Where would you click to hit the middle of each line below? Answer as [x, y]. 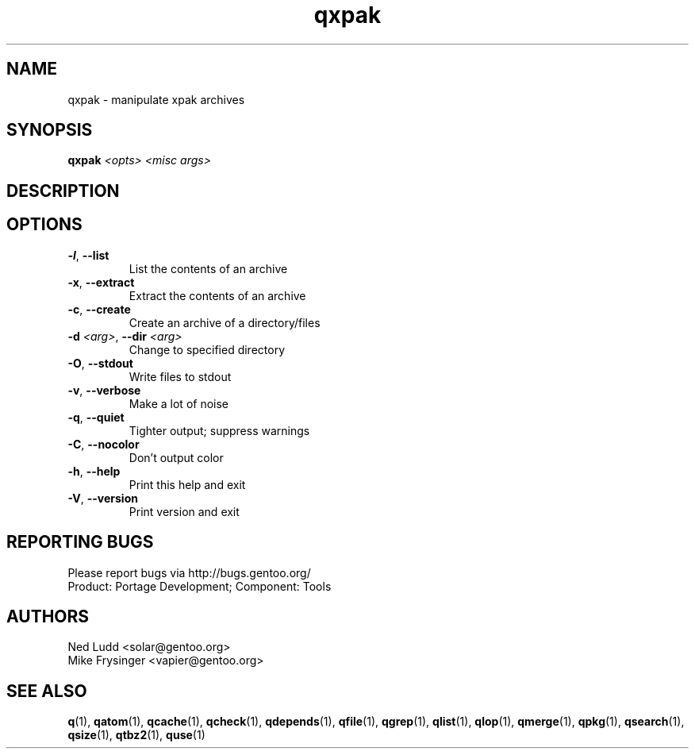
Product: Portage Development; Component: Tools [200, 586]
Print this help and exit [187, 484]
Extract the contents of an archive [217, 295]
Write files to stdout [180, 376]
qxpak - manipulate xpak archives [156, 99]
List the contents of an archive [208, 268]
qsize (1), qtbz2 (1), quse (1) [136, 735]
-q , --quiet [96, 417]
